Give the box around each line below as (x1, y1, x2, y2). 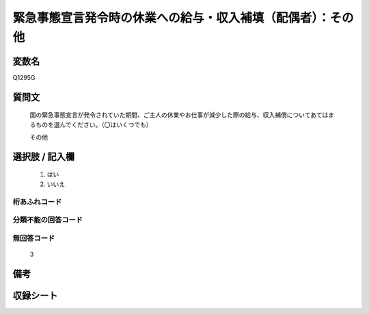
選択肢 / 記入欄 (12, 151, 75, 162)
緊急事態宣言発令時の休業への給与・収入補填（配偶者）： (12, 10, 331, 25)
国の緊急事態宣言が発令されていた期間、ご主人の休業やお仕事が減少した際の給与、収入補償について (29, 111, 311, 119)
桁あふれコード (12, 197, 62, 207)
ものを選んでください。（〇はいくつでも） (35, 120, 153, 129)
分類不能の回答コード (12, 215, 83, 225)
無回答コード (12, 233, 55, 243)
